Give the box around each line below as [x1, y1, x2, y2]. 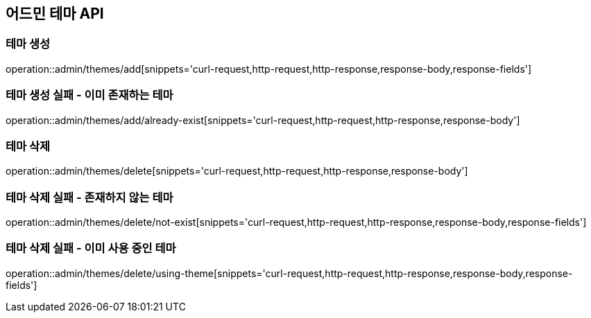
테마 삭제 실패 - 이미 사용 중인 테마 [6, 241, 176, 256]
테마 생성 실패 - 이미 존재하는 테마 [6, 88, 173, 103]
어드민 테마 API [6, 5, 104, 22]
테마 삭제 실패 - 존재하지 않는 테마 [6, 190, 173, 204]
